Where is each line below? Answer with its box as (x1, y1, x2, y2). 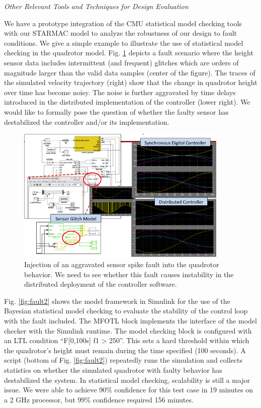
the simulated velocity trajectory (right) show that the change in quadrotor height (4, 77, 257, 88)
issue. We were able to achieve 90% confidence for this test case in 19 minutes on (4, 384, 253, 395)
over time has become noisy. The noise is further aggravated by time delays (4, 87, 236, 97)
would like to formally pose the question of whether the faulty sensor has (4, 106, 229, 117)
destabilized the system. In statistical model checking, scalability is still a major (4, 374, 250, 385)
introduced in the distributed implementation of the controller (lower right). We (4, 97, 250, 107)
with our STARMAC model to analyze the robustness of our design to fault (4, 28, 237, 38)
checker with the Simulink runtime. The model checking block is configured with (4, 325, 252, 336)
